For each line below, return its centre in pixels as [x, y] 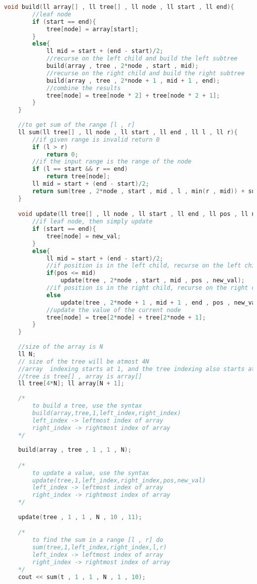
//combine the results [84, 88]
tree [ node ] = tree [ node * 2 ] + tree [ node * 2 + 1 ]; [133, 95]
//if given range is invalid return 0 [96, 139]
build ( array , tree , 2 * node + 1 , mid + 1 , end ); [133, 80]
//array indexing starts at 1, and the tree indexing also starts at [137, 369]
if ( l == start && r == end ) [80, 169]
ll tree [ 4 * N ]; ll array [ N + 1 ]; [71, 384]
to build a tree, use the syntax [87, 406]
